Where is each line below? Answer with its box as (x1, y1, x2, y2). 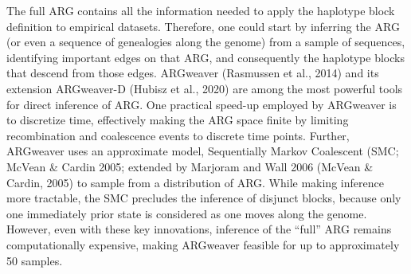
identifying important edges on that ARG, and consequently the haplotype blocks (6, 49, 405, 65)
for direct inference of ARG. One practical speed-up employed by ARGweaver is (6, 96, 397, 112)
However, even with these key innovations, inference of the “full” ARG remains (6, 221, 392, 237)
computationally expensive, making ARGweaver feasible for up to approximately (6, 236, 400, 252)
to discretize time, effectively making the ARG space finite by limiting (6, 112, 349, 128)
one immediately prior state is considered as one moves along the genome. (6, 205, 367, 221)
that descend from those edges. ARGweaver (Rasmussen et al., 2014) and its (6, 65, 379, 81)
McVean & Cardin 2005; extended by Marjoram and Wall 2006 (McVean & (6, 158, 374, 174)
